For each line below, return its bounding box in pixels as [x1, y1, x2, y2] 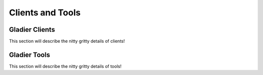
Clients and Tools [9, 7, 81, 18]
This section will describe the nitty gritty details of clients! [9, 38, 125, 44]
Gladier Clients [9, 25, 56, 34]
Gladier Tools [9, 50, 51, 59]
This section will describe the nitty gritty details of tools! [9, 63, 122, 69]
